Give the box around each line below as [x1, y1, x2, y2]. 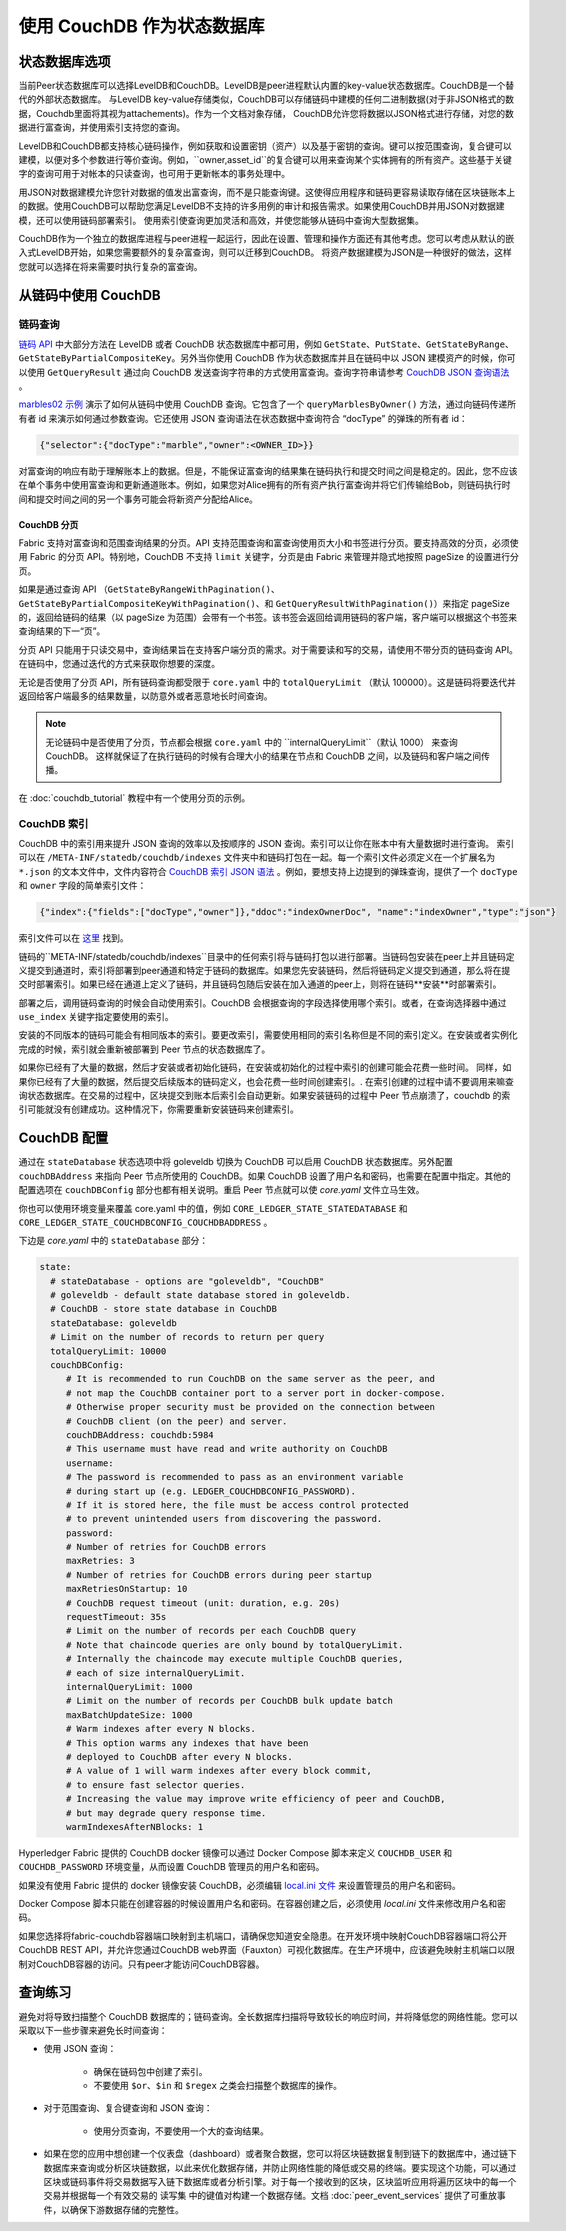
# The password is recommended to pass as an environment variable [65, 1471, 404, 1483]
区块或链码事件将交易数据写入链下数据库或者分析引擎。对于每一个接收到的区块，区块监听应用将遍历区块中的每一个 [43, 2176, 517, 2188]
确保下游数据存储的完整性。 [69, 2203, 184, 2215]
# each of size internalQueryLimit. [65, 1667, 246, 1679]
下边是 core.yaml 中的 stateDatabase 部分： [18, 1235, 209, 1247]
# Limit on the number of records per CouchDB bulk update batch [65, 1695, 394, 1707]
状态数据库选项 [18, 53, 111, 70]
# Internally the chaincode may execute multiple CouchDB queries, [65, 1653, 404, 1665]
